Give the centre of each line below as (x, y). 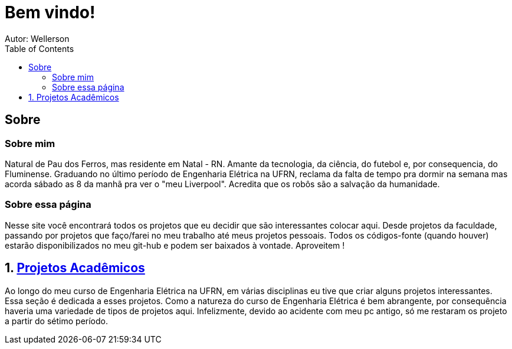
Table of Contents (40, 48)
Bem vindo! (50, 12)
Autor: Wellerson (37, 38)
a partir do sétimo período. (56, 321)
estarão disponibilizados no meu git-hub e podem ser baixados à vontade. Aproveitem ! (175, 245)
